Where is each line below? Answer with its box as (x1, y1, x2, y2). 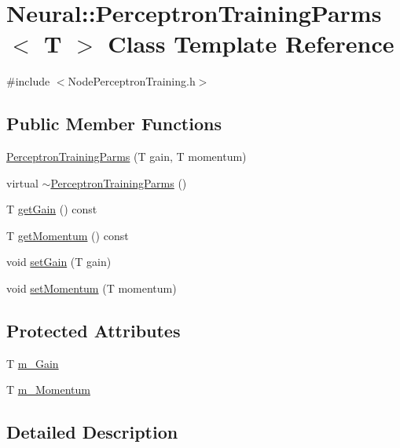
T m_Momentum (6, 381, 90, 398)
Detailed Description (6, 420, 178, 444)
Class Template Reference (108, 27, 394, 60)
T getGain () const (6, 201, 97, 217)
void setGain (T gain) (6, 253, 112, 270)
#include (6, 73, 50, 89)
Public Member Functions (6, 111, 222, 136)
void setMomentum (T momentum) (6, 280, 177, 297)
